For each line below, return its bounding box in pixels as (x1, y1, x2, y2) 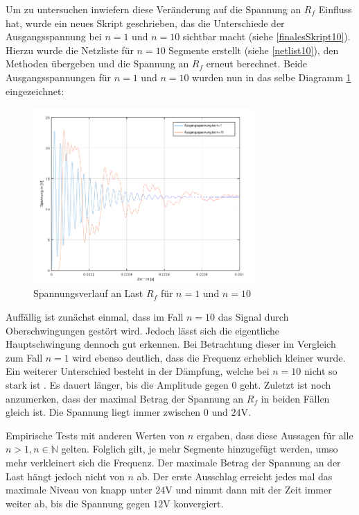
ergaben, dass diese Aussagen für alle (196, 428, 353, 442)
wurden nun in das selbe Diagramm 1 (192, 69, 351, 84)
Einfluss (318, 2, 352, 16)
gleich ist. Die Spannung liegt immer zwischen (6, 405, 201, 419)
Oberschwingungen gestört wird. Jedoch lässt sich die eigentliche (6, 323, 280, 337)
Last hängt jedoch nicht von (6, 468, 125, 483)
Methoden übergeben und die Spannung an (6, 56, 189, 71)
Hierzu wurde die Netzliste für (6, 42, 134, 57)
